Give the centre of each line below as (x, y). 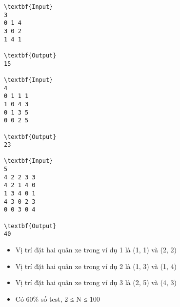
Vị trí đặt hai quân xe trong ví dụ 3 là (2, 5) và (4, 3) (96, 282)
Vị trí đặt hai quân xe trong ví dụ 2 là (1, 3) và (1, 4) (96, 266)
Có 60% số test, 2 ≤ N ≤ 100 (58, 298)
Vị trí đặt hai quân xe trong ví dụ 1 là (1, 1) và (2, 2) (96, 250)
